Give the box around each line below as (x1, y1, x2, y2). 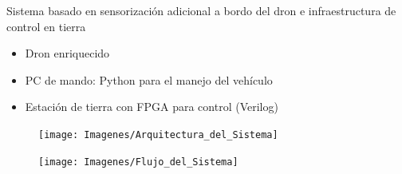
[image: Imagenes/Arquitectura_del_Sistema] (38, 129, 278, 140)
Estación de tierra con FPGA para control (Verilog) (25, 98, 278, 115)
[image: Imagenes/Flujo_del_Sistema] (38, 156, 238, 168)
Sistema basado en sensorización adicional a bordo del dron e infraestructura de (6, 2, 396, 18)
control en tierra (6, 18, 86, 34)
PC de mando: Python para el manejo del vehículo (25, 71, 273, 88)
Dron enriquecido (25, 45, 110, 61)
